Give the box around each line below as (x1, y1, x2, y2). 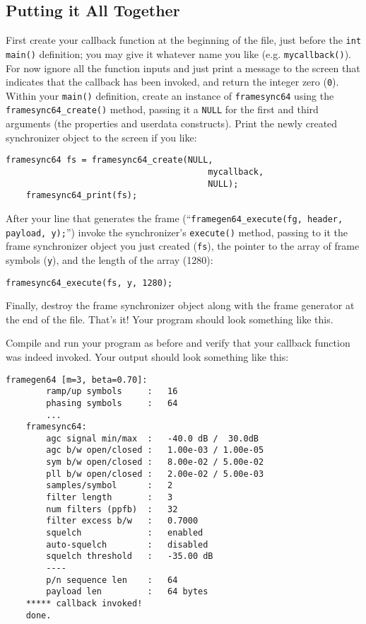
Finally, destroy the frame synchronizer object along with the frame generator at (6, 298, 355, 313)
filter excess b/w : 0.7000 (46, 516, 199, 526)
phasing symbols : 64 (46, 398, 178, 408)
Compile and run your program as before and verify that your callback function (6, 335, 350, 350)
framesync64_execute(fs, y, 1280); (6, 277, 173, 288)
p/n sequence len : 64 (46, 574, 178, 585)
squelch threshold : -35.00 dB (46, 551, 213, 562)
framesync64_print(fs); (25, 190, 138, 201)
